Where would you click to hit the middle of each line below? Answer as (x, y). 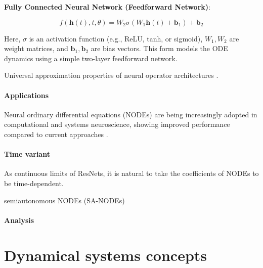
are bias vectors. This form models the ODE (159, 48)
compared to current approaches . (56, 134)
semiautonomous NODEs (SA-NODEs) (64, 200)
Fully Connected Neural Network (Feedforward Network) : (107, 7)
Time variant (27, 154)
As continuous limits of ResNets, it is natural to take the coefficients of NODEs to (131, 173)
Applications (27, 95)
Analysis (19, 220)
